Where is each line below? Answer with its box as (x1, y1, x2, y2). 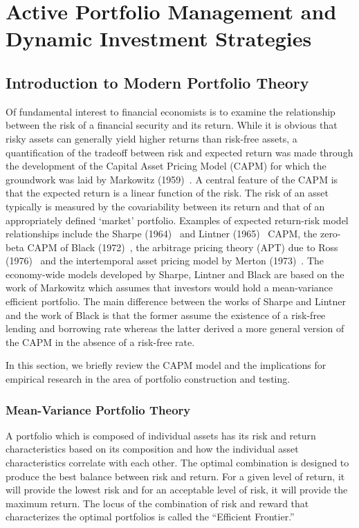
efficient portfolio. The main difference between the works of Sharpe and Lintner (6, 294, 347, 309)
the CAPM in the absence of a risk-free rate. (6, 334, 195, 349)
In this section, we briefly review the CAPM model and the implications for (6, 358, 326, 372)
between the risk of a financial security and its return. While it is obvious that (6, 118, 338, 132)
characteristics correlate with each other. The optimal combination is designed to (6, 455, 349, 470)
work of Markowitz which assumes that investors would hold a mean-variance (6, 280, 333, 295)
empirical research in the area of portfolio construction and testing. (6, 372, 291, 386)
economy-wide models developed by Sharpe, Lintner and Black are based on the (6, 266, 344, 281)
